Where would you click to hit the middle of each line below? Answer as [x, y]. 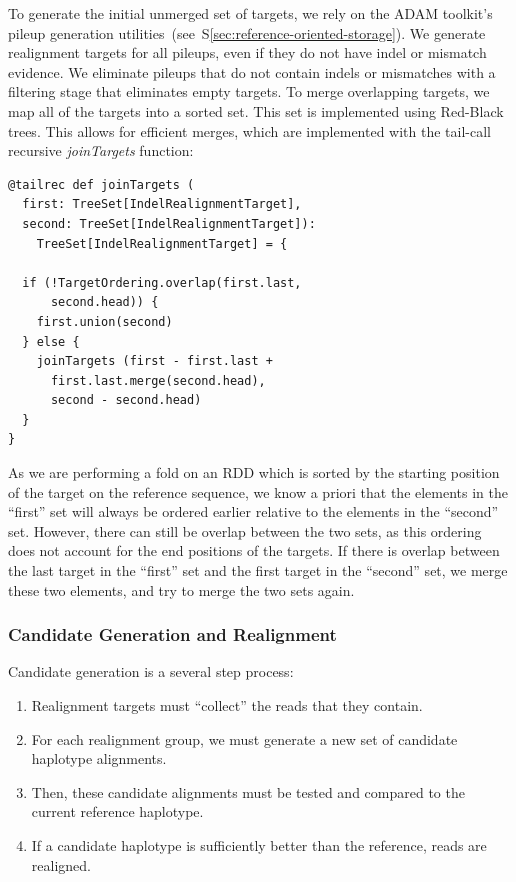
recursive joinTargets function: [101, 150]
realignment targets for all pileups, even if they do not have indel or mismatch [247, 52]
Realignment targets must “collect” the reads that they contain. [227, 705]
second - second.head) [126, 400]
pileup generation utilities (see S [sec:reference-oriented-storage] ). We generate [247, 32]
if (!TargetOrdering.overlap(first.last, [162, 282]
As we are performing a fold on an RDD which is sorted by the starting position [254, 472]
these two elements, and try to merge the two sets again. [181, 589]
